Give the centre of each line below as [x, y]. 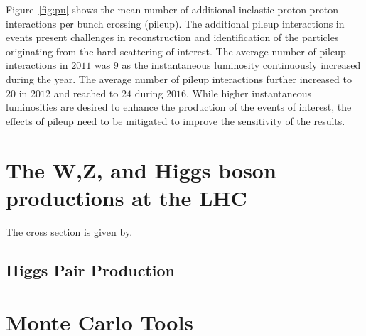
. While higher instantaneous [249, 93]
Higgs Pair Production [90, 270]
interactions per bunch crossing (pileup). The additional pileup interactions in [175, 23]
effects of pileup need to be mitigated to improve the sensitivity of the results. [176, 120]
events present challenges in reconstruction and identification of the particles [172, 37]
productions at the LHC [127, 197]
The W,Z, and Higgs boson [141, 169]
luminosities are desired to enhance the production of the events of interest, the [179, 107]
